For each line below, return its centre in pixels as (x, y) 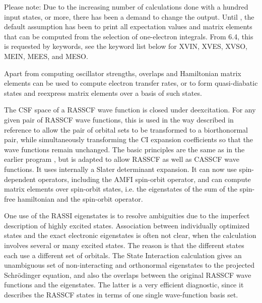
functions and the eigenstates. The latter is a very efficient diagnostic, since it (124, 285)
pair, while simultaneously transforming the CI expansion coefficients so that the (129, 139)
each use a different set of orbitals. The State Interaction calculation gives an (123, 255)
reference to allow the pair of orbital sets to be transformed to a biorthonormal (126, 129)
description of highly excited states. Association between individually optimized (127, 225)
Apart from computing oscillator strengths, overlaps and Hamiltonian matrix (123, 73)
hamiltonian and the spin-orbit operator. (80, 198)
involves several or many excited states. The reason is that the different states (124, 245)
